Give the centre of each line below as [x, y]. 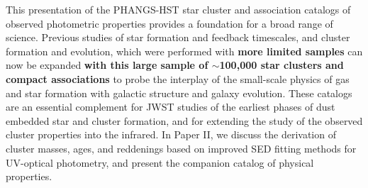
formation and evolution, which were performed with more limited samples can [184, 51]
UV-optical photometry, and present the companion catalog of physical [160, 162]
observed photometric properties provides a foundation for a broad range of [169, 23]
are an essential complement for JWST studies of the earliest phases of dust [171, 107]
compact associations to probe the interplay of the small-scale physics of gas [178, 78]
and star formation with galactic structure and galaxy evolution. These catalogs [179, 93]
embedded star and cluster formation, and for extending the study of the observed [184, 120]
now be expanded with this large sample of [107, 65]
